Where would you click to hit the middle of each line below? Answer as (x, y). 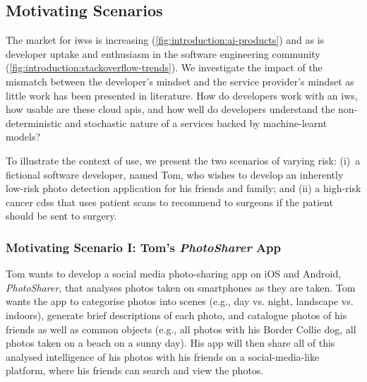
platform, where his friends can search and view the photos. (135, 370)
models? (23, 137)
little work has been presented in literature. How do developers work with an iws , (182, 95)
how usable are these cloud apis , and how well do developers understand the (170, 109)
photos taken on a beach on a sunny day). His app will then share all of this (170, 343)
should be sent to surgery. (61, 216)
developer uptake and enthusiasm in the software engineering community (163, 53)
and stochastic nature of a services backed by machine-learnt (196, 123)
